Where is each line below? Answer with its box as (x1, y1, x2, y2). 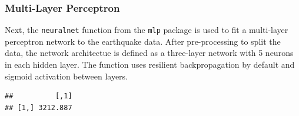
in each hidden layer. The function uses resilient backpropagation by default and (5, 58, 295, 71)
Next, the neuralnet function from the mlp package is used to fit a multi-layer (5, 24, 288, 36)
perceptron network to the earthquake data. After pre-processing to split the (5, 35, 281, 47)
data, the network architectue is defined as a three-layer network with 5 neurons (5, 47, 294, 59)
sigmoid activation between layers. (5, 69, 128, 82)
